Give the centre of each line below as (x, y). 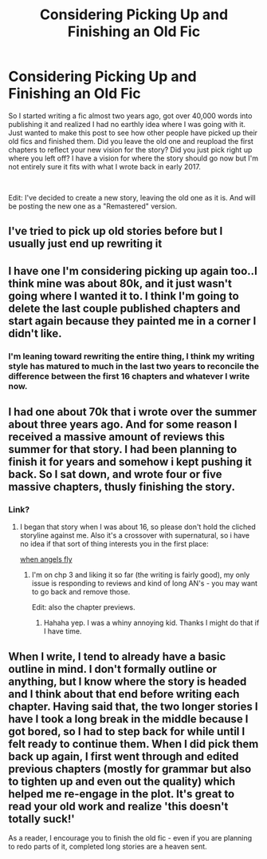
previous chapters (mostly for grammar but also (130, 769)
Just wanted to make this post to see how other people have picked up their (133, 133)
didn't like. (35, 333)
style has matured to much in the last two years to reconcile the (134, 366)
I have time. (63, 631)
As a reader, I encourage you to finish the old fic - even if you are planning (130, 838)
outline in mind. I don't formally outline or (113, 669)
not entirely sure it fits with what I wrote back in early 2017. (104, 166)
